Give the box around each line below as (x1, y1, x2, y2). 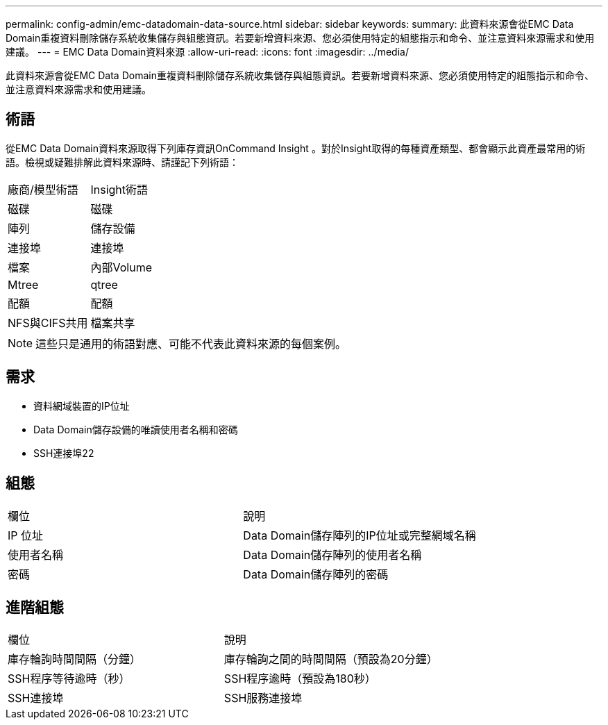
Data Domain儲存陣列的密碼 (243, 567, 389, 581)
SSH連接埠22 (33, 447, 94, 459)
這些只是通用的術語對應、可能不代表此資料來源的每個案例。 (35, 336, 347, 351)
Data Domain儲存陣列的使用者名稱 (243, 547, 422, 562)
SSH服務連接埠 (223, 691, 303, 706)
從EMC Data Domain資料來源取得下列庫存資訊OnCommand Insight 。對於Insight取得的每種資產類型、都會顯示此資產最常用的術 (6, 142, 586, 154)
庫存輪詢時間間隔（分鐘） (8, 652, 142, 667)
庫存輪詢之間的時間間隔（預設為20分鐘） (223, 652, 438, 667)
